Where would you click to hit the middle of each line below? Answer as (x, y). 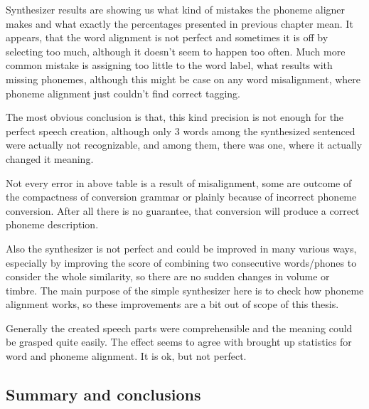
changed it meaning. (50, 158)
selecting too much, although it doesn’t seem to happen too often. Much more (176, 51)
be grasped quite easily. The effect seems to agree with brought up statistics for (179, 342)
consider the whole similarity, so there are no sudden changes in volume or (168, 276)
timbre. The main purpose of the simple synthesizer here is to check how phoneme (185, 290)
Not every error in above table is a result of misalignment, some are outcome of (179, 182)
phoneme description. (52, 224)
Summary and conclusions (103, 394)
